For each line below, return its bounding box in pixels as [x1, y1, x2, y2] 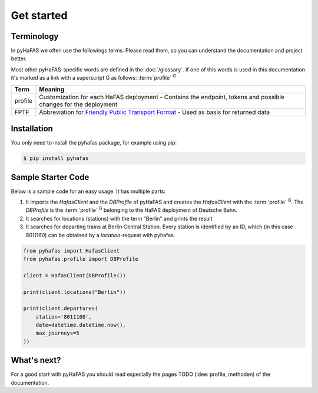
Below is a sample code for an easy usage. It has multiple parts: [11, 188, 166, 195]
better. [11, 55, 27, 62]
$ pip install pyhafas [23, 155, 89, 162]
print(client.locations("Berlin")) [23, 289, 126, 295]
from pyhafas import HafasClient [23, 247, 120, 254]
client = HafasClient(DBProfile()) [23, 272, 126, 279]
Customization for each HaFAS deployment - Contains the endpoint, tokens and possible [39, 93, 285, 101]
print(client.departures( [23, 305, 98, 312]
